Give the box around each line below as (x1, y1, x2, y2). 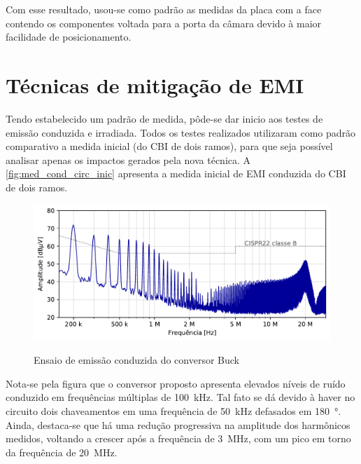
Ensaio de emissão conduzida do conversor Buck (34, 353, 239, 367)
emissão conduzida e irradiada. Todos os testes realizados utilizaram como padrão (6, 125, 356, 139)
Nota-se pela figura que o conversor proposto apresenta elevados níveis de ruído (6, 376, 346, 390)
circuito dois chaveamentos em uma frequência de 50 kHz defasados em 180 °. (6, 403, 341, 418)
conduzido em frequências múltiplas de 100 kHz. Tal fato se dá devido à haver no (6, 390, 355, 404)
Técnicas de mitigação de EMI (6, 70, 304, 99)
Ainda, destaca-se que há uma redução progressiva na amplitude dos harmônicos (6, 417, 351, 432)
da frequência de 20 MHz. (6, 444, 118, 459)
